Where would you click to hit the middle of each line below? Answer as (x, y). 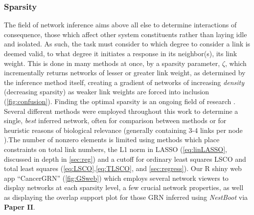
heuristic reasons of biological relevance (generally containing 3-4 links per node (123, 130)
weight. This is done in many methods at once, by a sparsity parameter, (112, 63)
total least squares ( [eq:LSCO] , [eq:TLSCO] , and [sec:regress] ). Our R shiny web (123, 168)
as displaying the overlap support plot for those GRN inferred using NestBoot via (126, 197)
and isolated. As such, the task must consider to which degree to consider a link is (127, 44)
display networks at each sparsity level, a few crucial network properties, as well (124, 187)
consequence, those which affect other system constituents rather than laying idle (126, 34)
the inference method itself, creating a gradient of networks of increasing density (124, 82)
